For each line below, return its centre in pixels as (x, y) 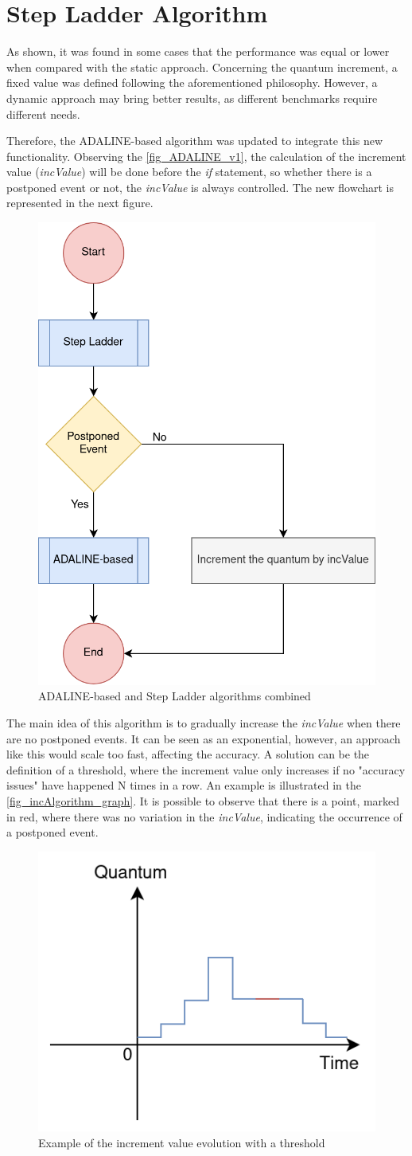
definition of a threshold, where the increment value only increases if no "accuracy (206, 769)
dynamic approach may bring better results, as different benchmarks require (192, 98)
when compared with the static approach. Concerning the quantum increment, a (202, 67)
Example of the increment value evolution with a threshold (182, 1142)
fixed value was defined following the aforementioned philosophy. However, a (192, 82)
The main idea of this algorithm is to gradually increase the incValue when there (204, 722)
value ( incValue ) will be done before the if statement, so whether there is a (189, 172)
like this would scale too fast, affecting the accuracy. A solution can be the (188, 754)
